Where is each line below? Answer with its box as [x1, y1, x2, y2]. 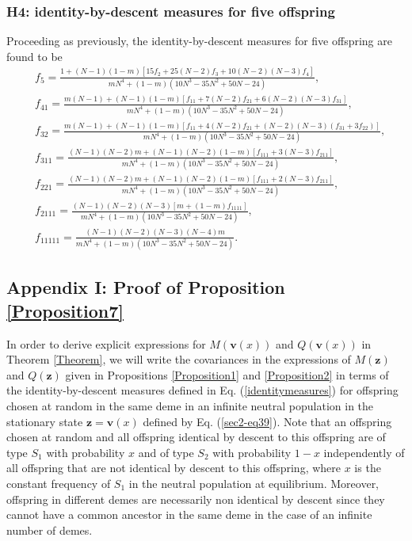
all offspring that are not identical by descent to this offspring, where [6, 459, 341, 476]
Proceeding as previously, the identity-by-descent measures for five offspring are [6, 32, 392, 49]
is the [354, 459, 381, 476]
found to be [6, 48, 63, 64]
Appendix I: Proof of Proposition [6, 275, 285, 299]
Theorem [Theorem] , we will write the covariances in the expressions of [6, 351, 351, 368]
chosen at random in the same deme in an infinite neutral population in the [6, 397, 374, 413]
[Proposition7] [6, 298, 124, 322]
